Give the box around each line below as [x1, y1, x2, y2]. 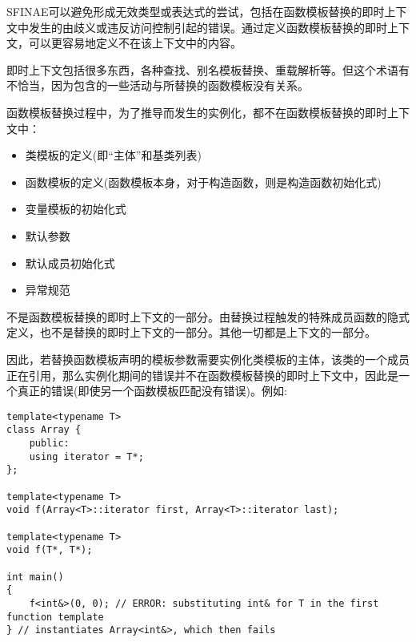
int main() [6, 571, 64, 583]
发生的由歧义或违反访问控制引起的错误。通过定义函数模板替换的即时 [28, 18, 387, 35]
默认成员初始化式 [25, 254, 115, 271]
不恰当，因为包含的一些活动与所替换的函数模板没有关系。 [6, 77, 309, 94]
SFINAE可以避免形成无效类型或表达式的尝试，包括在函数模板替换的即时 [6, 3, 385, 19]
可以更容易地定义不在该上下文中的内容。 [28, 34, 242, 51]
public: [29, 438, 70, 449]
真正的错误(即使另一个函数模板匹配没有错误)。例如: [17, 382, 287, 399]
